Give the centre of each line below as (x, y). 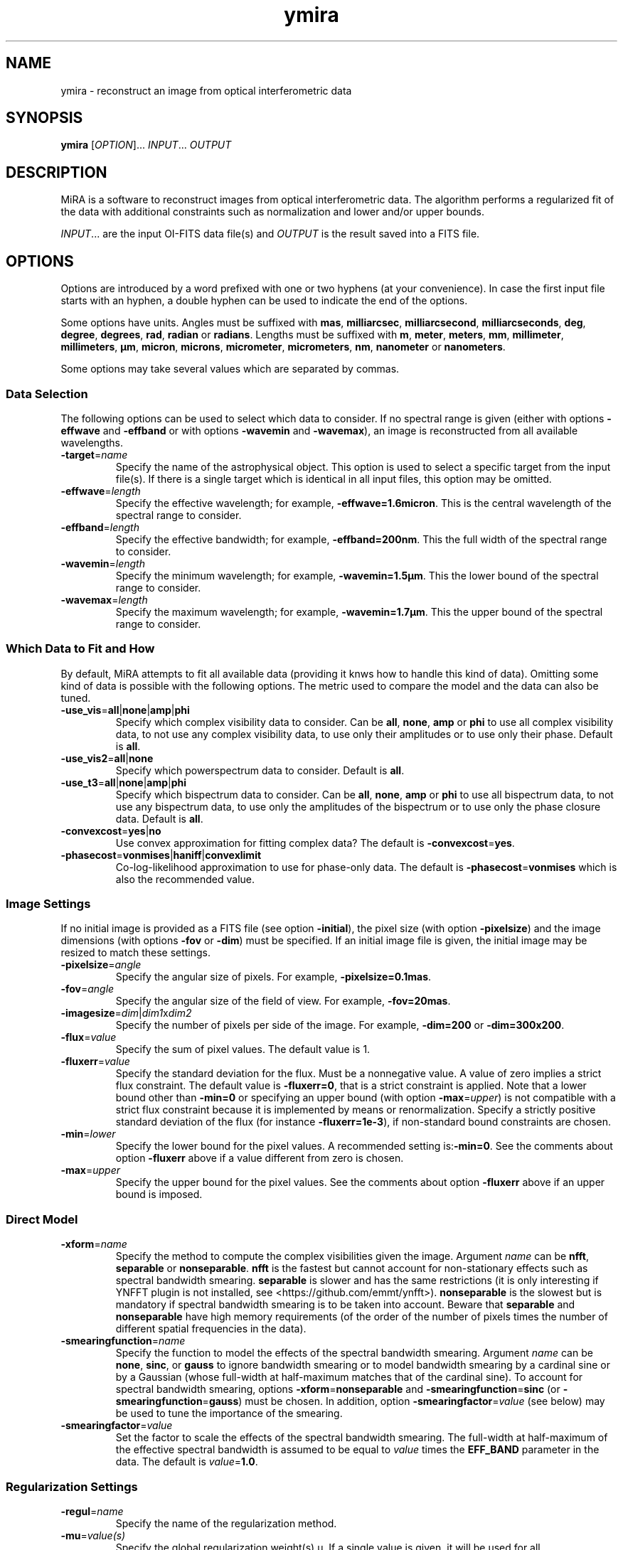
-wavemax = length (104, 599)
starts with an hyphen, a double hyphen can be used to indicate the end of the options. (264, 301)
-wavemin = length (103, 563)
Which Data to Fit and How (80, 649)
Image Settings (48, 904)
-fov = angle (87, 989)
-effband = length (100, 527)
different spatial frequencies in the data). (211, 1329)
